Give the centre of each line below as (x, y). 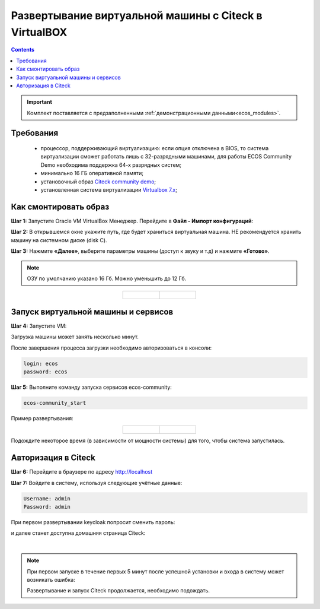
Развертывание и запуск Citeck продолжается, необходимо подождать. (119, 591)
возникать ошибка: (51, 579)
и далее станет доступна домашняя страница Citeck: (78, 533)
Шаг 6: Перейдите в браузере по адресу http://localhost (82, 472)
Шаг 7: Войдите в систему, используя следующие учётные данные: (97, 483)
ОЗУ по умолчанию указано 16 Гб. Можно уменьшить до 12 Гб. (107, 278)
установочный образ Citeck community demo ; (98, 182)
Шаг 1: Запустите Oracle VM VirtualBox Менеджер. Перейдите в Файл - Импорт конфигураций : (132, 221)
